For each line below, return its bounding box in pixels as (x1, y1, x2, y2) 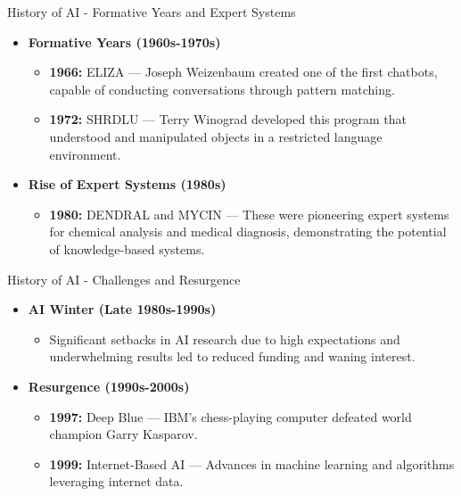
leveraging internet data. (49, 472, 184, 491)
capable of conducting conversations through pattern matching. (49, 79, 395, 98)
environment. (49, 145, 121, 163)
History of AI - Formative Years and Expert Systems (7, 3, 296, 21)
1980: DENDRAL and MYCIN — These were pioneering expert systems (49, 204, 449, 223)
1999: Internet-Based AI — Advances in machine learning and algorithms (49, 454, 455, 473)
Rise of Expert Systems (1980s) (28, 175, 226, 194)
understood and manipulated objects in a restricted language (49, 127, 383, 145)
